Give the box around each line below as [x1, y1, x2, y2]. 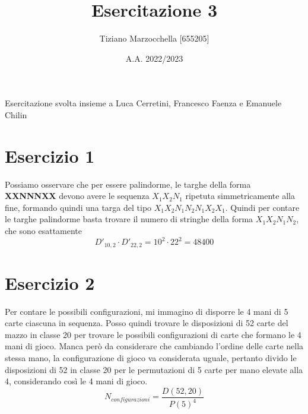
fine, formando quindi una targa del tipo [5, 201, 152, 213]
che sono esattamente [5, 225, 82, 236]
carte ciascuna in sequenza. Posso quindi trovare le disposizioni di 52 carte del [5, 317, 288, 329]
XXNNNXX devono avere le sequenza [5, 189, 150, 202]
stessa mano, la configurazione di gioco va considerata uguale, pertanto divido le [5, 352, 297, 364]
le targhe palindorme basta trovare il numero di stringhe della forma [5, 213, 253, 225]
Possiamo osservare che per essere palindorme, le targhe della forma [5, 178, 251, 190]
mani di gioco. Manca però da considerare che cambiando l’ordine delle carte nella [5, 340, 304, 352]
